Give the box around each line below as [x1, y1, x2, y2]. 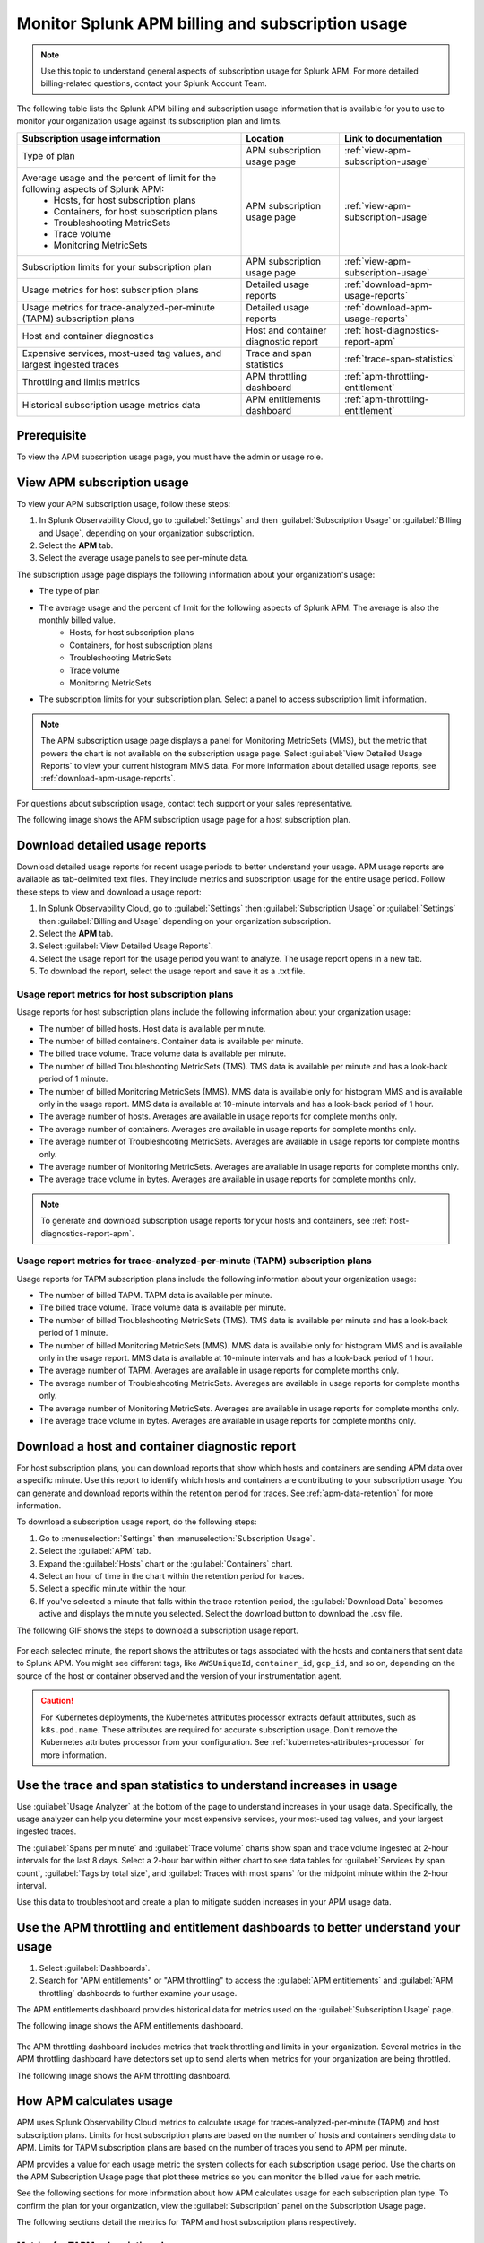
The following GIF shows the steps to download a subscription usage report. [16, 1625, 299, 1636]
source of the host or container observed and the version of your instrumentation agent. [16, 1670, 342, 1681]
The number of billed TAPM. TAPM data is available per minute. [39, 1290, 272, 1301]
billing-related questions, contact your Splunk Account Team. [40, 78, 268, 89]
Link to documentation [344, 132, 443, 144]
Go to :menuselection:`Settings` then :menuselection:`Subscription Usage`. [39, 1532, 315, 1543]
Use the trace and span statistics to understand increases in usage [16, 1777, 398, 1793]
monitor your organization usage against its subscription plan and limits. [16, 116, 282, 127]
